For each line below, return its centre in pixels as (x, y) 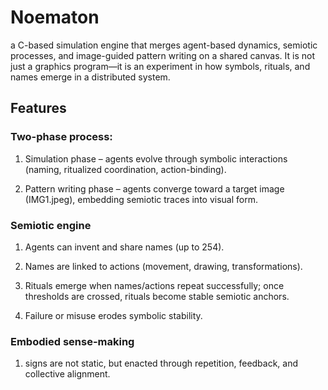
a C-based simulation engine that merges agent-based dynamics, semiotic (164, 45)
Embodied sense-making (72, 341)
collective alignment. (67, 374)
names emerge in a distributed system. (90, 77)
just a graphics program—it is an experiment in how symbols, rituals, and (160, 66)
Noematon (55, 17)
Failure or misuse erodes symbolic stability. (113, 315)
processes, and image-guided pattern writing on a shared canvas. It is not (162, 55)
